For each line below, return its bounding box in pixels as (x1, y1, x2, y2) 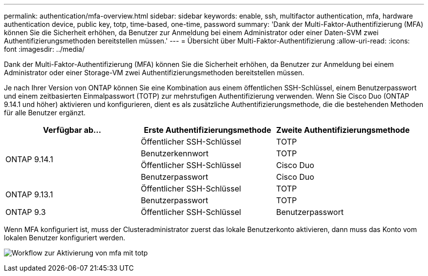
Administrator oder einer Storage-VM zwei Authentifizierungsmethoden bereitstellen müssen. (4, 68, 304, 77)
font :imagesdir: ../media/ (4, 45, 85, 53)
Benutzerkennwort (141, 149, 209, 158)
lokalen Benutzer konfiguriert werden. (4, 234, 126, 242)
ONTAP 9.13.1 (5, 190, 53, 199)
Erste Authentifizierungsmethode (144, 125, 271, 135)
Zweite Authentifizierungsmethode (276, 125, 410, 135)
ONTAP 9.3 (5, 207, 46, 217)
